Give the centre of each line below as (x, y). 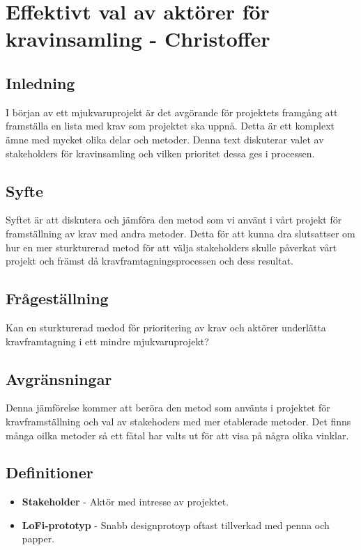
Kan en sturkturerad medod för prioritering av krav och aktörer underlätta (166, 327)
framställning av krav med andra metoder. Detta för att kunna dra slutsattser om (180, 233)
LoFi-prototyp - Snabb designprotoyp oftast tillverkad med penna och (176, 525)
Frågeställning (57, 298)
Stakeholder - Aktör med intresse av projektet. (125, 502)
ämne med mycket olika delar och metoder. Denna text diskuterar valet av (165, 139)
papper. (38, 539)
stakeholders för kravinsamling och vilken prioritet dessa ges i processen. (160, 153)
